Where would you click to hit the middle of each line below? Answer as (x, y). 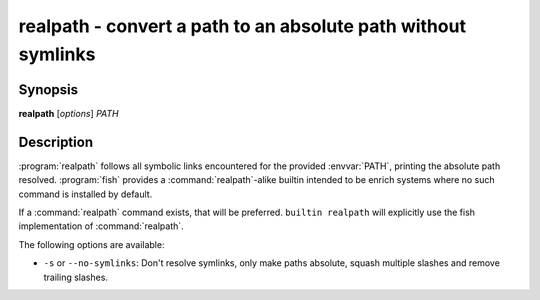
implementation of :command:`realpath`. (101, 226)
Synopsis (48, 89)
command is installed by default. (85, 194)
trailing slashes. (76, 277)
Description (56, 141)
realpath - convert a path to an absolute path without (242, 26)
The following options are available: (91, 244)
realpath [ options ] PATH (68, 113)
